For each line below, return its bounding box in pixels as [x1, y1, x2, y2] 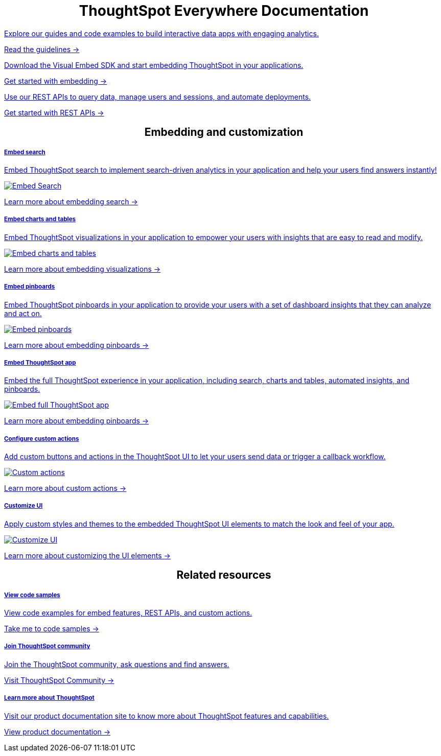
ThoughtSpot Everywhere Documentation [79, 2, 369, 19]
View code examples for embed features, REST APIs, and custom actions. [4, 608, 252, 618]
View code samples [4, 591, 60, 599]
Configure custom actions [4, 435, 79, 442]
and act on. [4, 309, 42, 318]
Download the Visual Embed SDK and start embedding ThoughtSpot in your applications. [4, 60, 304, 69]
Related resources [176, 569, 271, 582]
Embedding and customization [144, 126, 304, 139]
